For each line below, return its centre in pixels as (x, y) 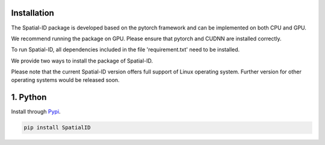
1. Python (29, 97)
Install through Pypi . (36, 112)
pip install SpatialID (57, 128)
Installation (32, 13)
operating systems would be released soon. (65, 80)
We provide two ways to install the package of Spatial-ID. (82, 61)
